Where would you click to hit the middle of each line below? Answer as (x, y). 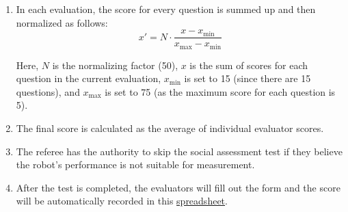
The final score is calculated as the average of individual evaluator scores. (170, 128)
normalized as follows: (62, 22)
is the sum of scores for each (249, 65)
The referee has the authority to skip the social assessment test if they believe (179, 151)
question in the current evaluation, (89, 78)
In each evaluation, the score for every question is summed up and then (166, 9)
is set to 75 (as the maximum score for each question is (220, 91)
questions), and (48, 91)
